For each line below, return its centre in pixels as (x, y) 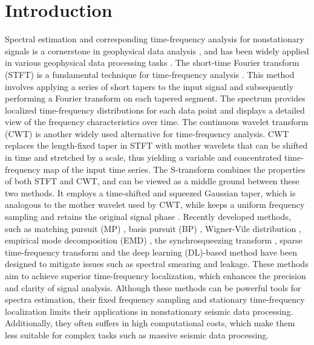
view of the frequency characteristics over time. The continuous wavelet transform (157, 122)
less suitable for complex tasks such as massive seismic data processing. (137, 334)
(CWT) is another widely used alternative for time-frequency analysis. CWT (147, 133)
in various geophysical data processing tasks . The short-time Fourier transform (152, 63)
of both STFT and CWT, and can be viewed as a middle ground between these (152, 181)
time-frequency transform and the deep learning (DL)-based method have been (151, 252)
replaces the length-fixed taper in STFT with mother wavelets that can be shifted (156, 145)
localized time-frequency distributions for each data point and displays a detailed (155, 110)
